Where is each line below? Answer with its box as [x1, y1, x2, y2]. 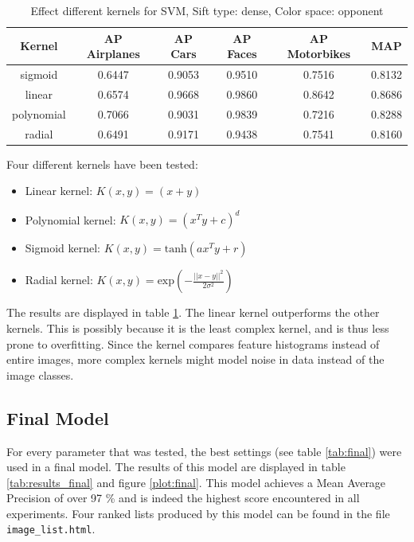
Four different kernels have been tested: [6, 155, 198, 172]
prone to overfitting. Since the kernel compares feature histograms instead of [6, 335, 380, 352]
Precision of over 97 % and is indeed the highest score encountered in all [6, 489, 360, 506]
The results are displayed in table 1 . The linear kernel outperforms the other [6, 304, 380, 321]
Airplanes [86, 45, 140, 62]
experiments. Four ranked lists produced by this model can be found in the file [6, 505, 390, 521]
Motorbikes [287, 45, 351, 62]
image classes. [6, 366, 74, 383]
